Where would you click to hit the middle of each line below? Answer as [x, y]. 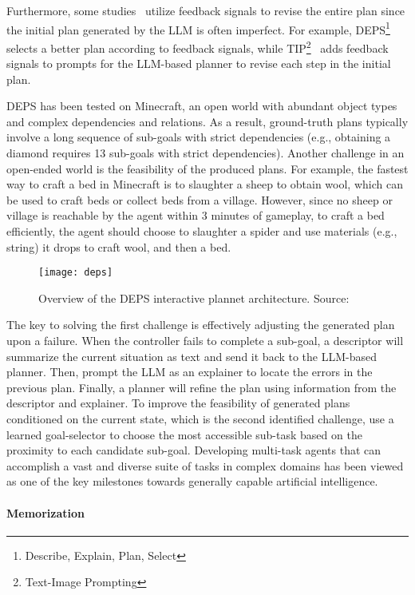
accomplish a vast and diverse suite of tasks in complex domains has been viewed [205, 465]
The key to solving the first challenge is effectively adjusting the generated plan [201, 325]
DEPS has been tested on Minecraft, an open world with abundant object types [202, 106]
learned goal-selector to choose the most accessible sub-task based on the [184, 434]
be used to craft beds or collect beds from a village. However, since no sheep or [200, 199]
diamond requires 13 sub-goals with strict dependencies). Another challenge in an [206, 153]
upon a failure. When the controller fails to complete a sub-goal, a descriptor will [205, 341]
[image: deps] [76, 273]
